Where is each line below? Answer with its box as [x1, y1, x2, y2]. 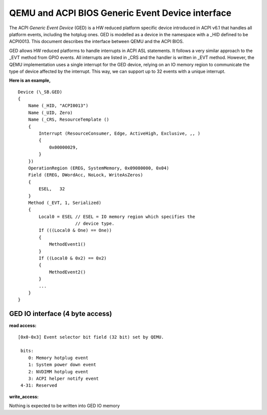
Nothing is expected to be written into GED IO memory [9, 403, 120, 409]
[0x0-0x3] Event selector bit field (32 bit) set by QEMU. [18, 334, 164, 340]
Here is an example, [9, 77, 51, 84]
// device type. [75, 221, 115, 226]
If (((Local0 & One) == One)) [39, 228, 112, 233]
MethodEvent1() [49, 242, 86, 247]
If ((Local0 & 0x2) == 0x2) [39, 256, 107, 261]
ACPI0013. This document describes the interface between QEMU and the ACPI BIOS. [9, 39, 184, 45]
